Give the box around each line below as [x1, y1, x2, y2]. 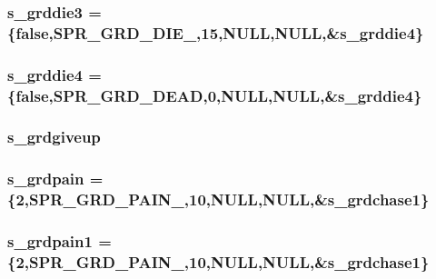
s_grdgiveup [7, 125, 101, 148]
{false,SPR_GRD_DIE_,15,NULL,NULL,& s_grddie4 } [7, 21, 424, 44]
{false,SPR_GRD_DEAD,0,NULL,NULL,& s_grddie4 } [7, 84, 422, 106]
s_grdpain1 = [7, 230, 112, 253]
